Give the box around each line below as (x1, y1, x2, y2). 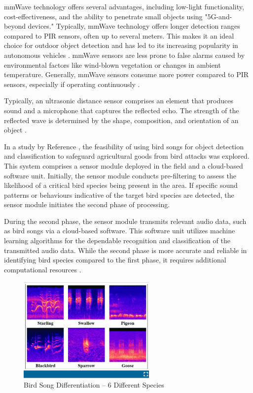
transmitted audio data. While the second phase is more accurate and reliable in (4, 245, 247, 255)
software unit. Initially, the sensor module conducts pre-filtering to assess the (4, 170, 236, 180)
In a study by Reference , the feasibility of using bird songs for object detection (4, 141, 244, 151)
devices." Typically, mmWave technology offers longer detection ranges (28, 21, 240, 31)
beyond (4, 21, 26, 31)
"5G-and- (205, 11, 232, 21)
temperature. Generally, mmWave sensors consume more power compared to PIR (4, 69, 249, 80)
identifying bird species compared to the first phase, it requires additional (4, 255, 226, 265)
